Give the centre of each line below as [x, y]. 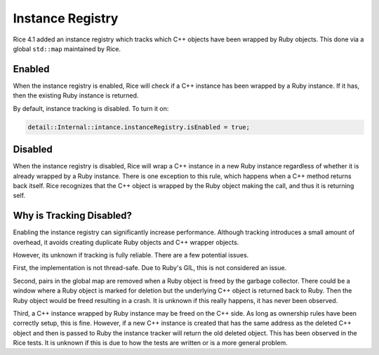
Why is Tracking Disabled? [73, 216]
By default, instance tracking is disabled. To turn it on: [91, 108]
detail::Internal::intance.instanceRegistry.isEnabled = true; [139, 127]
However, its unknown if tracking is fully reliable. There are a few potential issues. [131, 255]
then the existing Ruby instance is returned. [76, 95]
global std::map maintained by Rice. [67, 48]
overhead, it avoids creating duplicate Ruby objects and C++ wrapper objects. [126, 242]
